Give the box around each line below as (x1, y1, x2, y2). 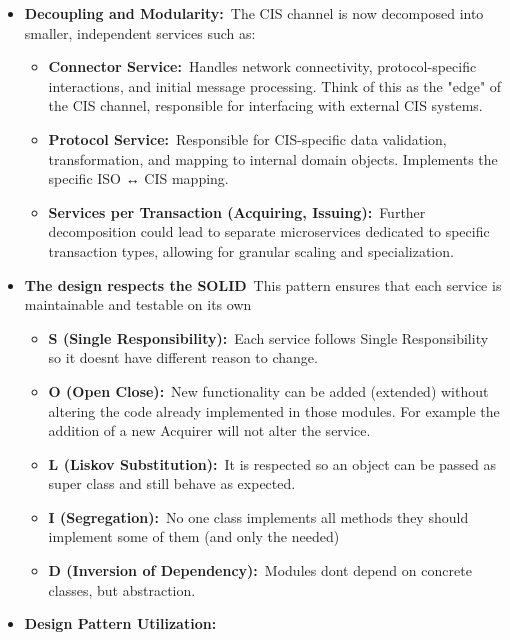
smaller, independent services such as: (24, 22, 256, 43)
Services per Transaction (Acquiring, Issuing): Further (48, 201, 426, 222)
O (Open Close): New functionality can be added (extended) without (48, 380, 489, 401)
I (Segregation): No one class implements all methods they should (48, 506, 469, 527)
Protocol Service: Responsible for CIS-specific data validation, (48, 128, 447, 149)
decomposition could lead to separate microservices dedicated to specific (48, 221, 490, 242)
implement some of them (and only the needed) (48, 526, 340, 547)
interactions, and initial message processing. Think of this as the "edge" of (48, 75, 502, 96)
